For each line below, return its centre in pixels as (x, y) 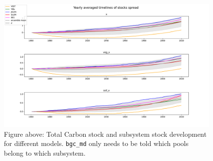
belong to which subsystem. (45, 153)
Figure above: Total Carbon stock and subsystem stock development (105, 134)
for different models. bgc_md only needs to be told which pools (96, 143)
